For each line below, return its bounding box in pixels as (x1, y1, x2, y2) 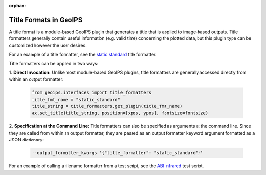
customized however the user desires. (9, 42, 87, 48)
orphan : (9, 3, 26, 8)
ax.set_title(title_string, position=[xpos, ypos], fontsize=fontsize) (32, 110, 209, 116)
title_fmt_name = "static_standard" (32, 97, 121, 102)
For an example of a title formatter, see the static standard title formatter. (9, 52, 157, 58)
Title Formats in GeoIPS (9, 15, 83, 24)
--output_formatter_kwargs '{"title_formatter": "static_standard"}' (32, 150, 203, 156)
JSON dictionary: (9, 137, 44, 143)
